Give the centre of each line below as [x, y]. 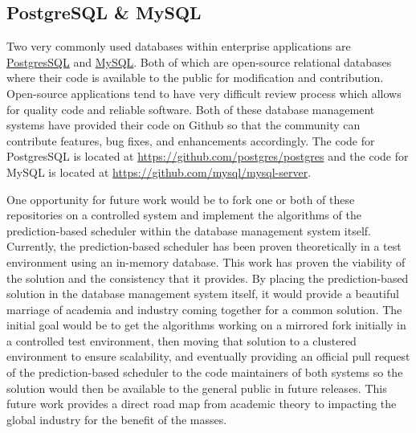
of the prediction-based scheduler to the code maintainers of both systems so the [205, 372]
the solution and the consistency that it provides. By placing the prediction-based [208, 278]
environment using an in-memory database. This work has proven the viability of [206, 261]
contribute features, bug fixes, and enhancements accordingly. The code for [191, 140]
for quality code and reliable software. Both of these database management [191, 109]
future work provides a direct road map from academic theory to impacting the [202, 404]
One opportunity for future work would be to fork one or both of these [181, 199]
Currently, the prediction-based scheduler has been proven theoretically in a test [204, 246]
